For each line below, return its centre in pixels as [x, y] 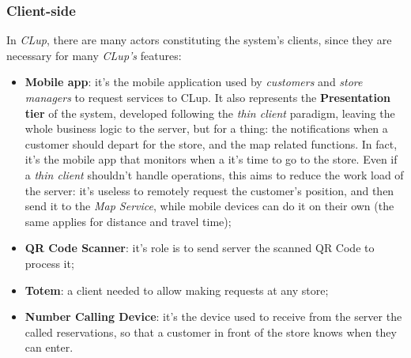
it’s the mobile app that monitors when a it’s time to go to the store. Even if [211, 159]
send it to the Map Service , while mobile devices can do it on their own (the [209, 206]
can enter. [49, 347]
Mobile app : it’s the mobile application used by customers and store [194, 82]
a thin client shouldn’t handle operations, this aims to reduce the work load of [214, 174]
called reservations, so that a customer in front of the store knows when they [211, 332]
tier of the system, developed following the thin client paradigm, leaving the [210, 113]
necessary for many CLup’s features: [94, 55]
